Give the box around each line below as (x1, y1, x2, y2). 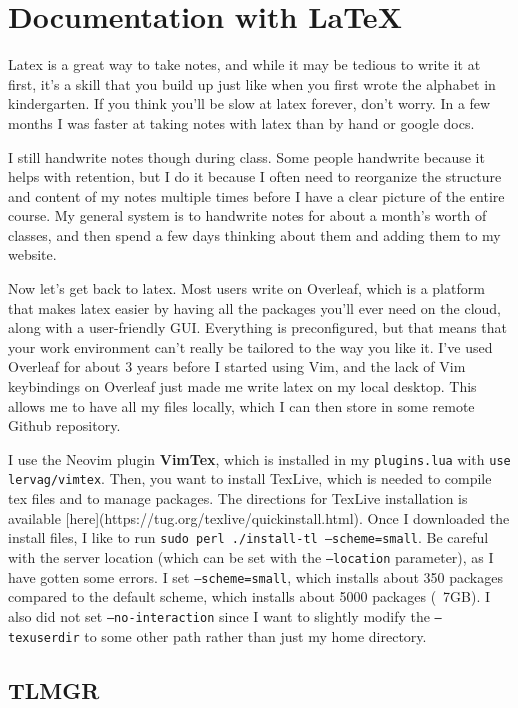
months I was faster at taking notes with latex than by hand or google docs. (8, 112, 475, 133)
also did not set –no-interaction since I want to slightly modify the (8, 605, 430, 626)
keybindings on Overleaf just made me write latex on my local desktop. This (8, 376, 477, 397)
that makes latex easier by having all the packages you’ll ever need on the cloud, (8, 297, 501, 318)
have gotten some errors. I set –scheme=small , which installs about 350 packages (8, 566, 503, 587)
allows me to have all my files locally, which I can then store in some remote (8, 395, 475, 416)
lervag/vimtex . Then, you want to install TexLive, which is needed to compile (8, 468, 492, 489)
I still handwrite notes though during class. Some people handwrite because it (8, 146, 485, 167)
